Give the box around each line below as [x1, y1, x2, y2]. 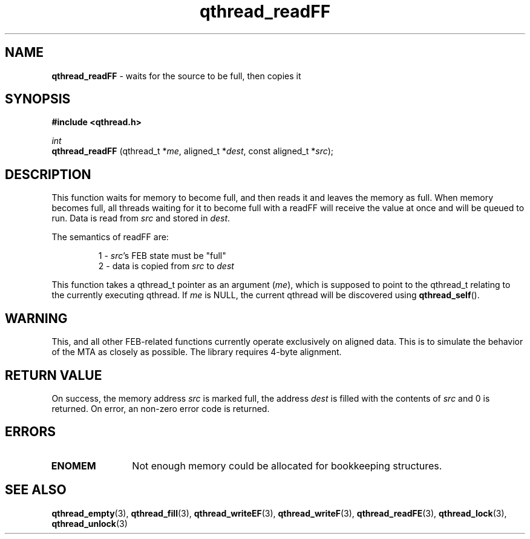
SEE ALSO [5, 482, 67, 498]
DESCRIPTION [5, 166, 91, 182]
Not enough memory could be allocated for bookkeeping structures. [132, 459, 442, 472]
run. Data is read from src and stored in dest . [51, 213, 231, 224]
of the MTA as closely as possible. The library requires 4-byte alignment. [51, 347, 342, 358]
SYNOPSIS [5, 91, 71, 107]
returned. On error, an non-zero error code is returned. [51, 403, 270, 414]
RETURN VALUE [5, 367, 102, 383]
